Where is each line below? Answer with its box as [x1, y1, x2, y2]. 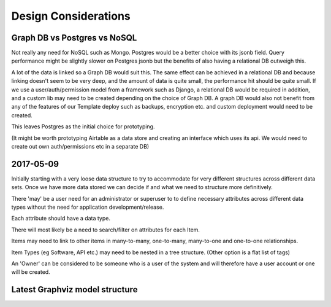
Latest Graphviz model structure [11, 284, 138, 295]
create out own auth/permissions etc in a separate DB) [11, 142, 150, 150]
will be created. [11, 268, 50, 276]
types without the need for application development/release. [11, 203, 164, 211]
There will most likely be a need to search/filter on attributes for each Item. [11, 226, 200, 233]
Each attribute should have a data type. [11, 215, 110, 222]
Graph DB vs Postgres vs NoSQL [11, 33, 137, 43]
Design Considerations [11, 9, 131, 23]
